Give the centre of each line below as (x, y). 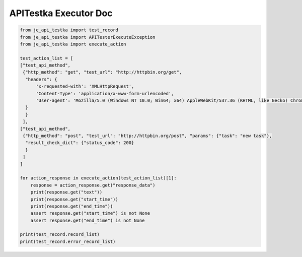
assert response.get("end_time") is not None (88, 220)
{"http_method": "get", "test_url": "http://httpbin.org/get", (102, 72)
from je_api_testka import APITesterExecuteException (88, 37)
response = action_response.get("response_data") (93, 185)
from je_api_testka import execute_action (73, 44)
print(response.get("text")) (66, 192)
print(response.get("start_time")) (74, 199)
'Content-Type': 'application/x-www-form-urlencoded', (105, 93)
